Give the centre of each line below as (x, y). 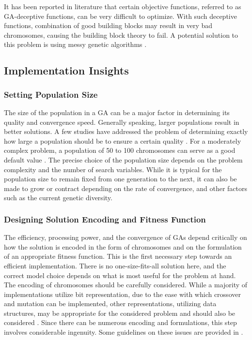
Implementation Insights (66, 70)
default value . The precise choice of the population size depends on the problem (123, 159)
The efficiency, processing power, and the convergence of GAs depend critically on (126, 237)
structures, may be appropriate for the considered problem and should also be (120, 313)
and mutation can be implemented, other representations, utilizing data (110, 303)
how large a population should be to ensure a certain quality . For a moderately (123, 140)
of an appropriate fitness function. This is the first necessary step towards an (118, 256)
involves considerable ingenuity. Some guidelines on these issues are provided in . (124, 332)
